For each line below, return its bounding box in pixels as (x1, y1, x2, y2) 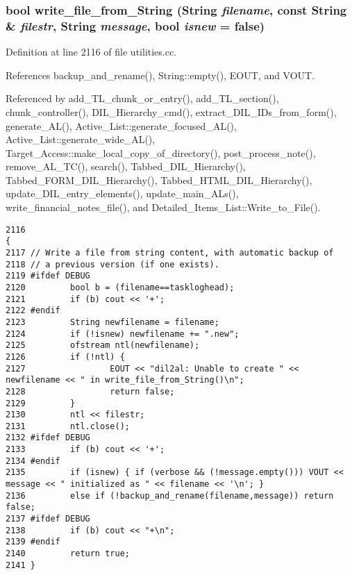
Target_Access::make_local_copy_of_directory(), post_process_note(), (6, 145, 316, 160)
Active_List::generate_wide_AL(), (6, 132, 156, 147)
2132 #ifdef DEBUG (6, 433, 90, 443)
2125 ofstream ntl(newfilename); (6, 340, 200, 351)
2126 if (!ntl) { (6, 351, 125, 362)
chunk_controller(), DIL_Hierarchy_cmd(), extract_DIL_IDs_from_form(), (6, 104, 337, 119)
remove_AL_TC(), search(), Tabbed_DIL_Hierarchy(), (6, 159, 246, 174)
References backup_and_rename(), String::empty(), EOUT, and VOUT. (6, 67, 315, 82)
